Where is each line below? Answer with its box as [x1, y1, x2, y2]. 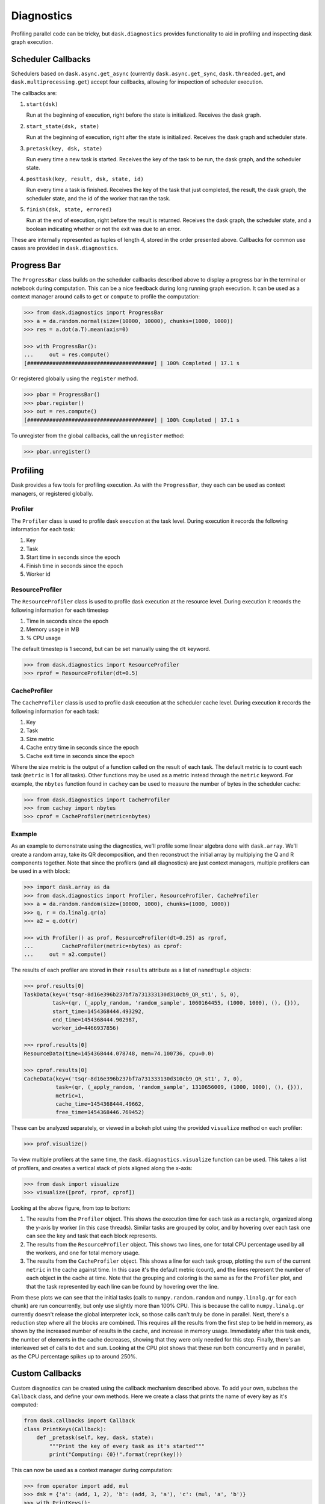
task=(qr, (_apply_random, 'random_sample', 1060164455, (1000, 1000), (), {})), [52, 999, 300, 1006]
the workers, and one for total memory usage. [26, 1249, 140, 1256]
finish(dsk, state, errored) [26, 206, 113, 213]
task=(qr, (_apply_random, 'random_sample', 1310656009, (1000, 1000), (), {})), [55, 1083, 303, 1091]
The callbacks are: [11, 89, 57, 96]
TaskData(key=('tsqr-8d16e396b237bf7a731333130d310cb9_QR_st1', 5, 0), [23, 991, 240, 998]
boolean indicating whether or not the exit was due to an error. [26, 225, 181, 232]
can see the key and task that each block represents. [26, 1232, 158, 1239]
